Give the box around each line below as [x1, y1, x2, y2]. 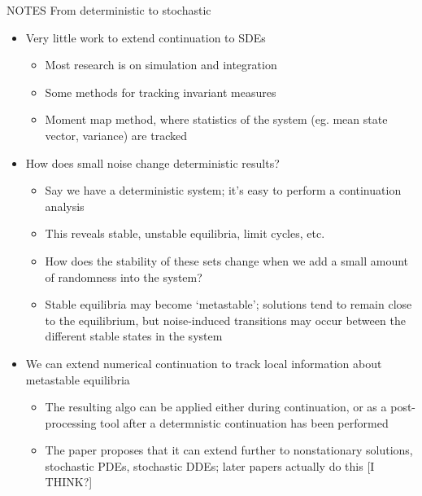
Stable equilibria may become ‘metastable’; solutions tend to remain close [45, 296, 412, 313]
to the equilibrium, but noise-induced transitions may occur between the [45, 311, 406, 328]
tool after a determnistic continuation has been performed [100, 414, 389, 431]
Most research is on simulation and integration [45, 56, 277, 73]
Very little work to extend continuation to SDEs [25, 29, 266, 46]
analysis [45, 197, 85, 214]
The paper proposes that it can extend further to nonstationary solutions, [45, 441, 413, 459]
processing [45, 414, 97, 431]
